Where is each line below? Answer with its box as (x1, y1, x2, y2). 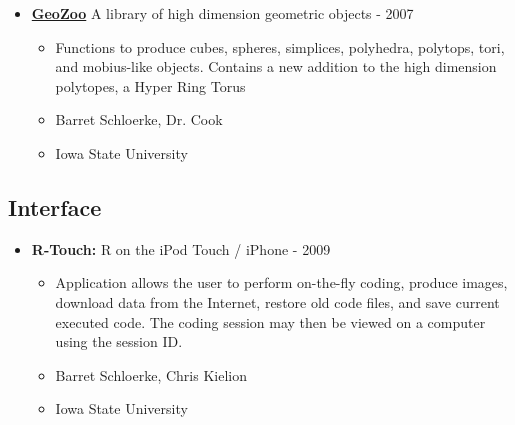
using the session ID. (55, 331, 183, 352)
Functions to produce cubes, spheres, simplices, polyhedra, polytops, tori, (55, 36, 505, 57)
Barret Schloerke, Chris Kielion (55, 364, 247, 385)
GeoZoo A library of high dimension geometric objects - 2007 (31, 3, 414, 23)
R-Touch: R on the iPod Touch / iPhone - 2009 (31, 238, 331, 259)
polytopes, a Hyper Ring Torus (55, 75, 246, 96)
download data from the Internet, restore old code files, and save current (55, 291, 500, 312)
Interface (8, 191, 102, 222)
